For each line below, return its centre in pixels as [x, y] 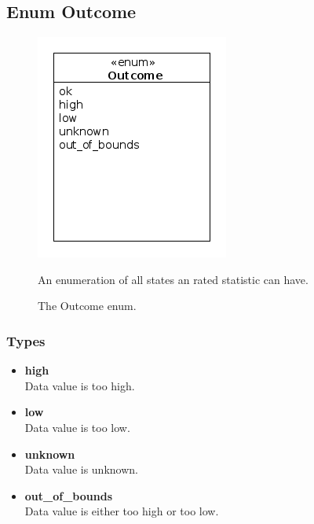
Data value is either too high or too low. [122, 511]
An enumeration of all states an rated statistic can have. [173, 279]
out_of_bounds [68, 495]
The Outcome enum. [87, 306]
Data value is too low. [77, 427]
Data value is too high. [80, 385]
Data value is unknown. [81, 469]
